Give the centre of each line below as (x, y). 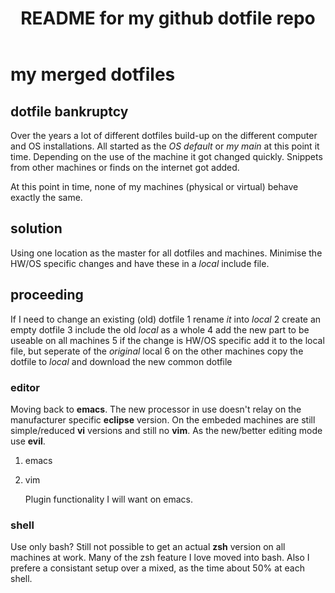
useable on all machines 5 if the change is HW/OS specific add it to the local (167, 340)
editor (25, 387)
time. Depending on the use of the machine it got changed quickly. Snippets (166, 156)
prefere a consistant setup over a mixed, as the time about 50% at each (158, 568)
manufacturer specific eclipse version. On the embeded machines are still (163, 419)
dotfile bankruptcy (69, 111)
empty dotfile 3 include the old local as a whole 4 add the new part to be (160, 329)
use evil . (28, 441)
